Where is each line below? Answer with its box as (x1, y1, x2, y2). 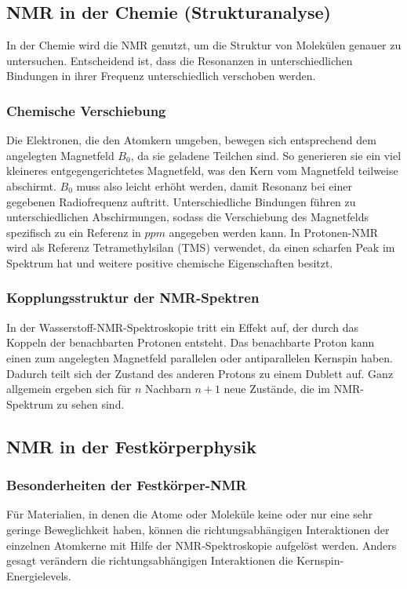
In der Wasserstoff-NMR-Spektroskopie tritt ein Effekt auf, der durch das (6, 318, 359, 335)
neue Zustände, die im (223, 380, 330, 397)
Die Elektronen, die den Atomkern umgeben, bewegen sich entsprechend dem (6, 132, 376, 148)
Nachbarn (144, 380, 191, 397)
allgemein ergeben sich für (6, 380, 132, 397)
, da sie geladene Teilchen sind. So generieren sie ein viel (130, 147, 402, 163)
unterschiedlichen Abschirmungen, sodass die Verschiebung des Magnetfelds (6, 209, 369, 225)
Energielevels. (6, 567, 71, 584)
